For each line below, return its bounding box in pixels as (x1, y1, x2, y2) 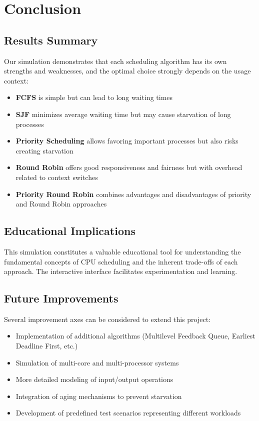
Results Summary (4, 32, 98, 47)
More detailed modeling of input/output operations (15, 374, 173, 384)
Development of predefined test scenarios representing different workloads (15, 407, 241, 418)
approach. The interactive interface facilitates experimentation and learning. (4, 266, 237, 276)
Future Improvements (4, 290, 118, 306)
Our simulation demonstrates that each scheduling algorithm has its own (4, 55, 227, 66)
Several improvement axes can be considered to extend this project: (4, 313, 210, 324)
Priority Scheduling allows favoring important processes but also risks (15, 135, 238, 146)
